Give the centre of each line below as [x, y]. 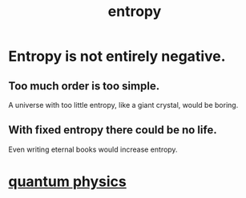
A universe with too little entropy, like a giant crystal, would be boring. [123, 105]
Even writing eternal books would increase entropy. [93, 149]
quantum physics [67, 181]
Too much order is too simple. [84, 86]
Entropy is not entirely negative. [117, 56]
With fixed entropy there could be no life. [113, 130]
